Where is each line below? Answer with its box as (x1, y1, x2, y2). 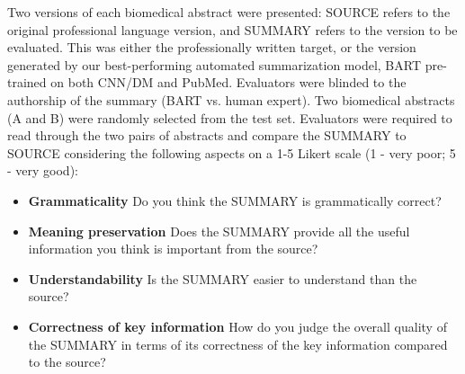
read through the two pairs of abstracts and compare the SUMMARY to (7, 126, 407, 145)
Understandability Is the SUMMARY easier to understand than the (28, 269, 417, 288)
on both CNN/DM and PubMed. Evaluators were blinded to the (50, 73, 407, 92)
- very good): (7, 161, 78, 180)
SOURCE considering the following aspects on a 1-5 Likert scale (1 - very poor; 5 (7, 143, 456, 162)
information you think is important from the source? (28, 239, 318, 258)
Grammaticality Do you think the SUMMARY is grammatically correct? (28, 191, 442, 209)
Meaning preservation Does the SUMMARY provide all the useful (28, 221, 410, 240)
